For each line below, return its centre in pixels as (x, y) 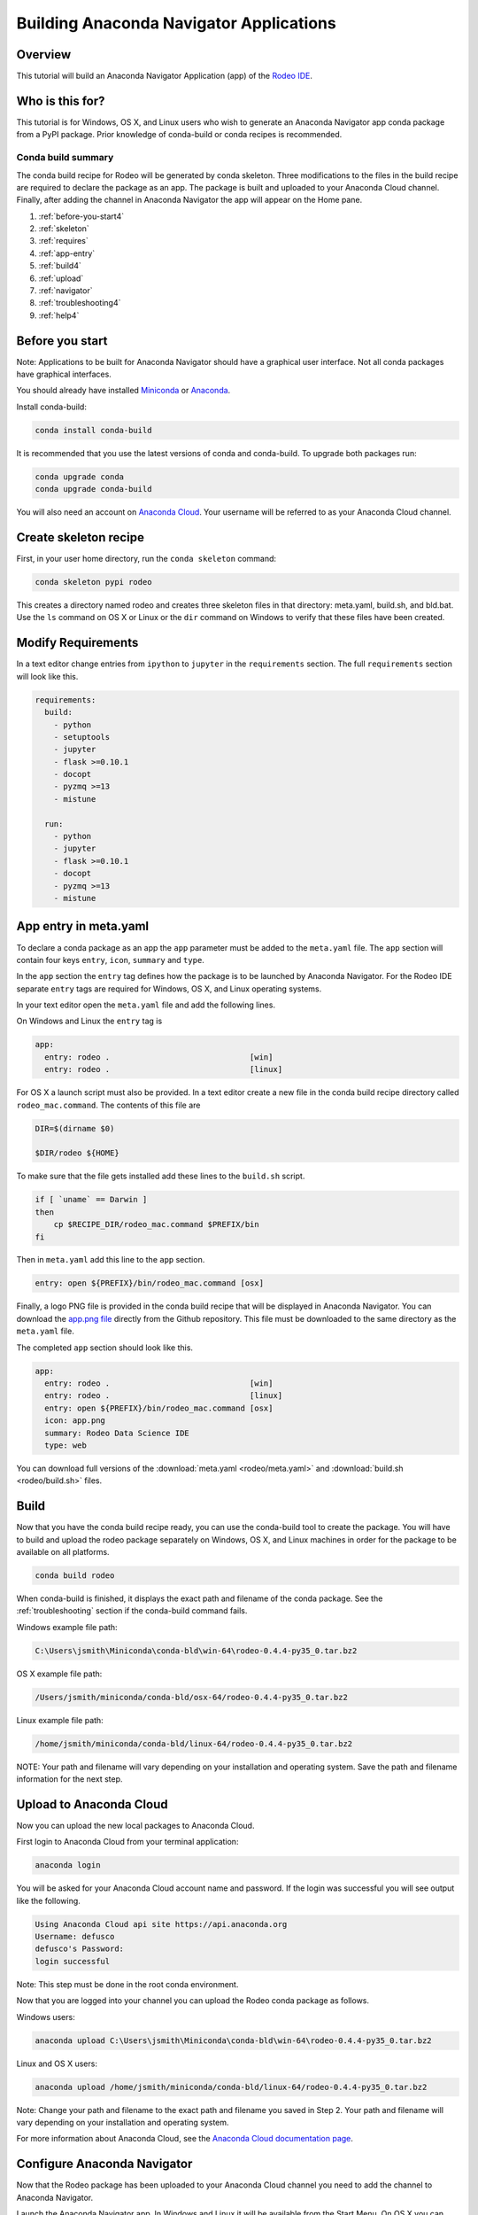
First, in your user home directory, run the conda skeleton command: (146, 559)
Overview (44, 54)
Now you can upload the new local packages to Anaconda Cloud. (135, 1825)
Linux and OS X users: (57, 2063)
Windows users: (46, 2017)
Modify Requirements (77, 643)
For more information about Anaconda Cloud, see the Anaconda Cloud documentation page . (185, 2139)
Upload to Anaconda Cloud (92, 1804)
